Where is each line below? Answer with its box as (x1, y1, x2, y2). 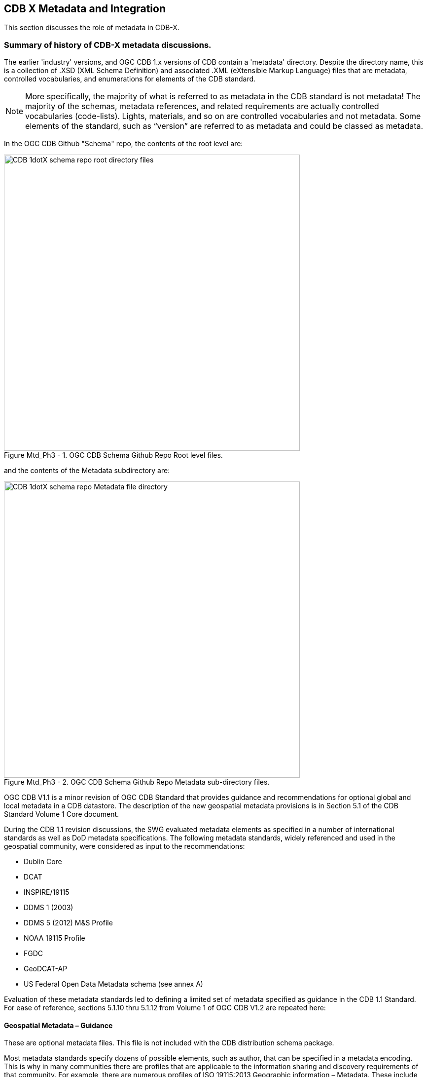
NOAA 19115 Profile (24, 934, 85, 943)
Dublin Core (24, 857, 62, 866)
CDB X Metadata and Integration (4, 2, 166, 15)
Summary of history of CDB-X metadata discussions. (4, 40, 212, 50)
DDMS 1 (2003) (24, 903, 73, 912)
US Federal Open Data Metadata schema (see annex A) (24, 980, 203, 989)
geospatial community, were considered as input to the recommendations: (4, 842, 245, 851)
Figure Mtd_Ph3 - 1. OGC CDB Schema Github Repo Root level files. (4, 451, 223, 460)
